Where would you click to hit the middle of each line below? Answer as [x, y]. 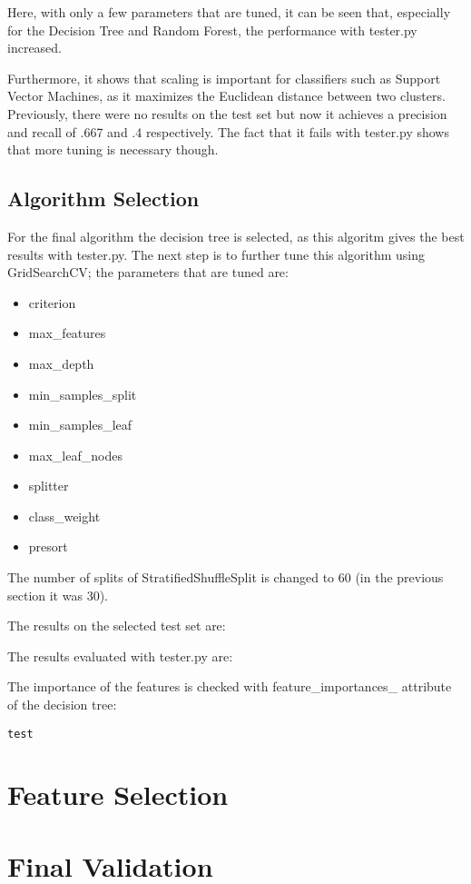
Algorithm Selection [103, 199]
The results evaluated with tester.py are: [120, 656]
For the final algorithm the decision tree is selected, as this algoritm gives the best [236, 236]
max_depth [61, 363]
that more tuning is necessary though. [113, 149]
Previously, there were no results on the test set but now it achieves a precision [227, 113]
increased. [35, 48]
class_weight [64, 516]
